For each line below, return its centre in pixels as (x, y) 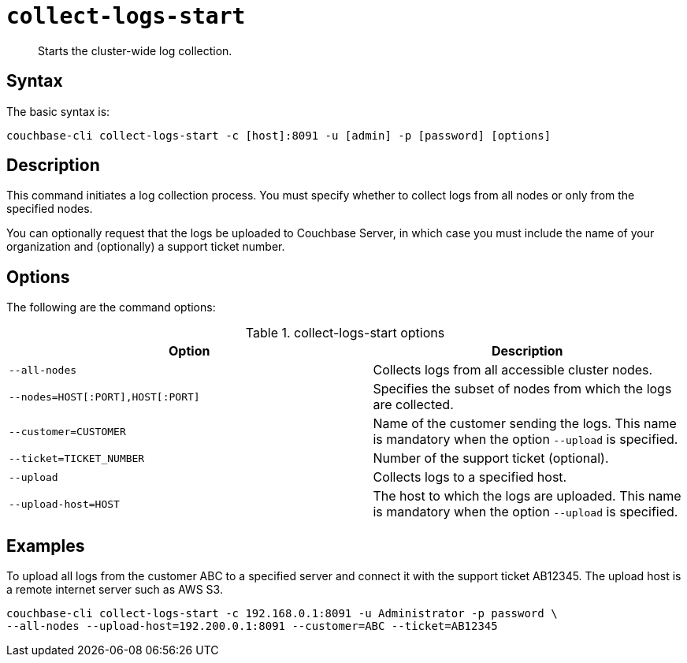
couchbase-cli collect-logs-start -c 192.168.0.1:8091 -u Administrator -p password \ (282, 614)
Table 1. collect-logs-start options (345, 333)
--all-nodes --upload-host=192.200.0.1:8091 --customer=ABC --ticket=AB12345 (252, 626)
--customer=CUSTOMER (67, 431)
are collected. (413, 405)
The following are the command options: (111, 307)
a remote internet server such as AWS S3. (115, 590)
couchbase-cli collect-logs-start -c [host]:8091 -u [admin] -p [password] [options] (279, 135)
